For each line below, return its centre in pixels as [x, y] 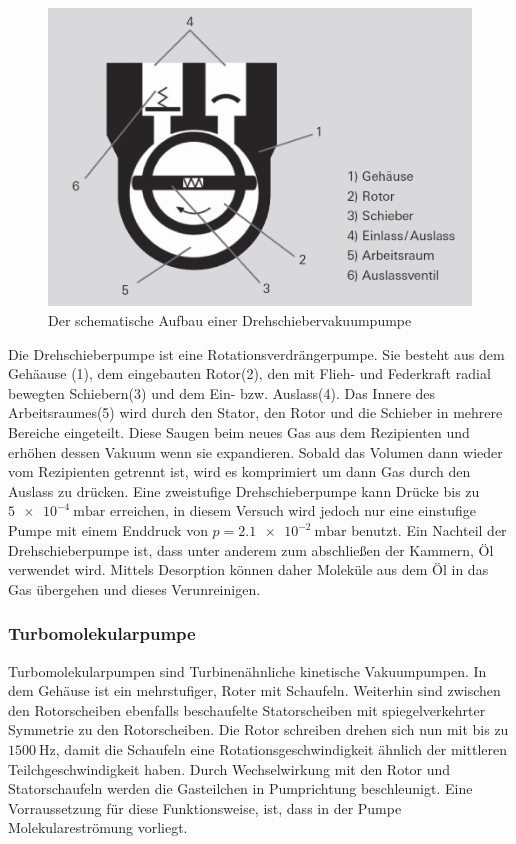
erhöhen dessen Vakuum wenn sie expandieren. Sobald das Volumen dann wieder [255, 451]
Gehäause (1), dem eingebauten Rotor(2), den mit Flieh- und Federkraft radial [249, 373]
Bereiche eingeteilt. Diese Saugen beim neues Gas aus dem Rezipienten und [239, 432]
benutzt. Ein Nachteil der [429, 530]
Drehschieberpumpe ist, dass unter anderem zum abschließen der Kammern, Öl [251, 549]
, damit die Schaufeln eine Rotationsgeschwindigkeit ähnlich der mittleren [281, 748]
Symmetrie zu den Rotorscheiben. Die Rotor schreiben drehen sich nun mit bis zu [258, 729]
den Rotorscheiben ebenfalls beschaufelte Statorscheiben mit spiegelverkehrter [247, 709]
